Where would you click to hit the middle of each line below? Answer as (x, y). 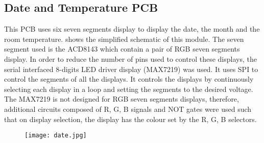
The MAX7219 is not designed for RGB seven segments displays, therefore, (122, 99)
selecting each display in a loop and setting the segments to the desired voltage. (129, 89)
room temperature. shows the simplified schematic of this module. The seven (124, 39)
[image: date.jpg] (56, 136)
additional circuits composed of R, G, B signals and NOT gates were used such (128, 109)
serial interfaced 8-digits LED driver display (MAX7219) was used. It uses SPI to (131, 69)
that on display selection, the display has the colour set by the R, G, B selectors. (130, 119)
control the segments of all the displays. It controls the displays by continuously (129, 79)
